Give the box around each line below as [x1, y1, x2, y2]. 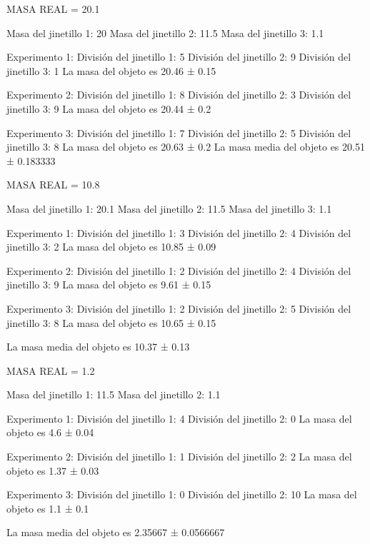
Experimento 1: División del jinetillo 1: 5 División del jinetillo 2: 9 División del [6, 49, 351, 64]
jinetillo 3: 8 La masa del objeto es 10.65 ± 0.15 [6, 315, 216, 330]
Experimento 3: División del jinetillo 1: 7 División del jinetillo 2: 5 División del [6, 125, 351, 140]
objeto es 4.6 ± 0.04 [6, 425, 94, 440]
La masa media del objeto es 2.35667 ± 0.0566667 [6, 525, 225, 540]
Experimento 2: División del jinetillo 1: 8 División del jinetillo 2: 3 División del [6, 87, 351, 102]
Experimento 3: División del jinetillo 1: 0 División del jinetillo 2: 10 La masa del [6, 487, 357, 502]
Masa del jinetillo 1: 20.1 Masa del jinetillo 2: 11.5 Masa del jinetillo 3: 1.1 [6, 201, 332, 216]
